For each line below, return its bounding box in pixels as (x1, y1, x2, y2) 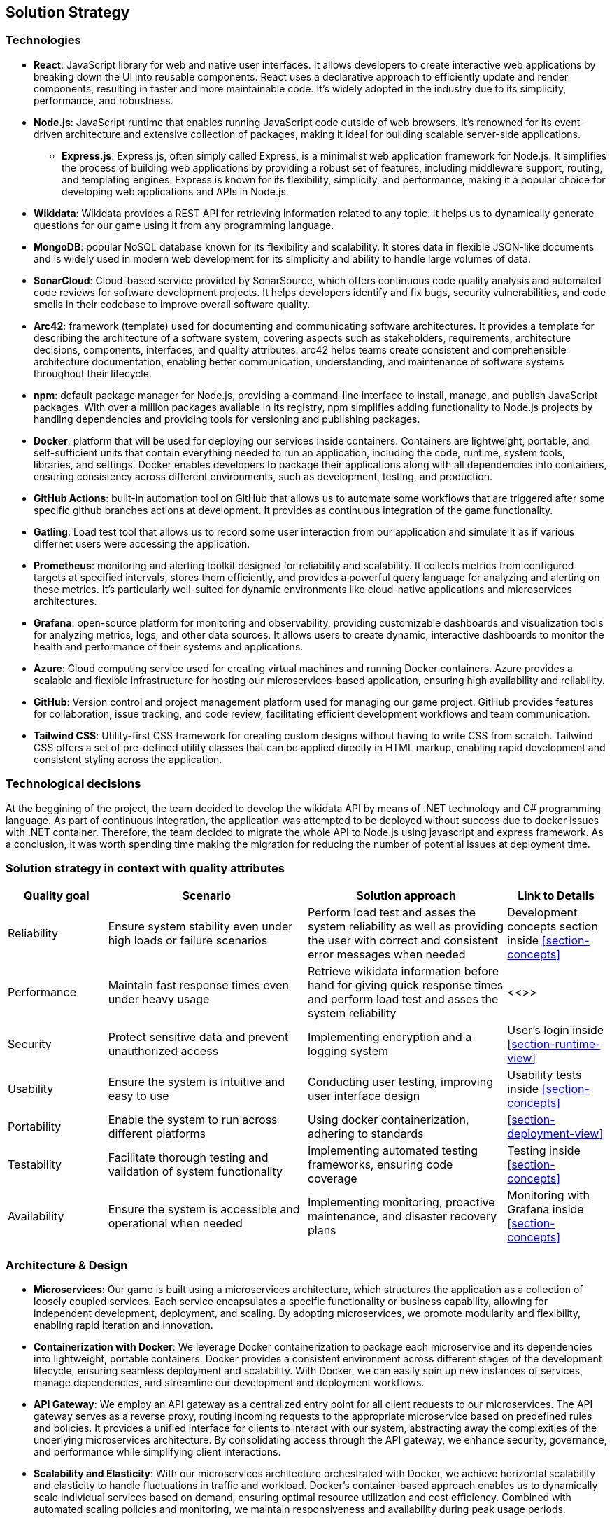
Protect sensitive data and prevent (108, 1030, 289, 1045)
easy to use (108, 1089, 169, 1103)
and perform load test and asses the (307, 992, 499, 1007)
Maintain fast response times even (108, 978, 289, 993)
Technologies (6, 33, 81, 48)
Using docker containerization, (307, 1113, 469, 1127)
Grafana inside (507, 1202, 584, 1217)
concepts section (507, 919, 598, 934)
